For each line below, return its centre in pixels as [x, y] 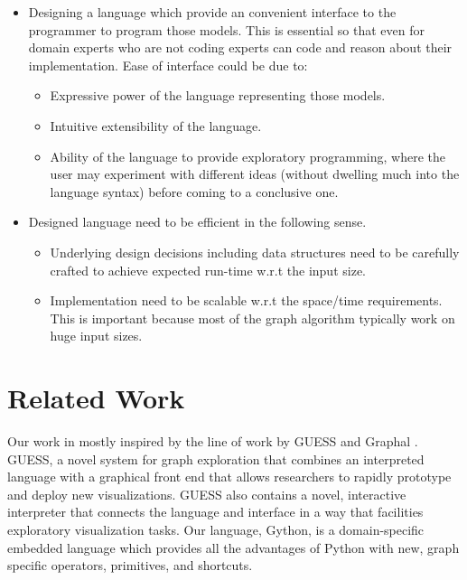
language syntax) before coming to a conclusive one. [194, 191]
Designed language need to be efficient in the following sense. [197, 222]
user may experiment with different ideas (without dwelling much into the [255, 174]
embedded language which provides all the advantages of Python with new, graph [233, 547]
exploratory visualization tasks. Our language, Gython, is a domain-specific [216, 529]
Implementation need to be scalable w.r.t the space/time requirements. [246, 300]
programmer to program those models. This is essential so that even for [227, 29]
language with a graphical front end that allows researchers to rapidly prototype [229, 477]
